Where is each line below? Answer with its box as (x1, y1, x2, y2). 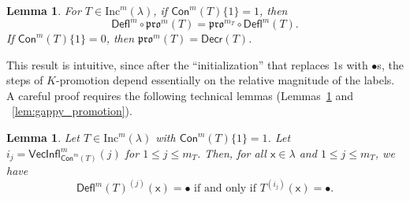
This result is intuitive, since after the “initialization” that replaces (6, 56, 330, 73)
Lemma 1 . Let (6, 129, 80, 146)
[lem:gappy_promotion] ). (12, 102, 132, 119)
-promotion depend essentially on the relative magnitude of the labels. (55, 72, 395, 88)
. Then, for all (197, 144, 266, 161)
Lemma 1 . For (6, 2, 81, 18)
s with (338, 56, 368, 73)
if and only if (194, 183, 257, 195)
